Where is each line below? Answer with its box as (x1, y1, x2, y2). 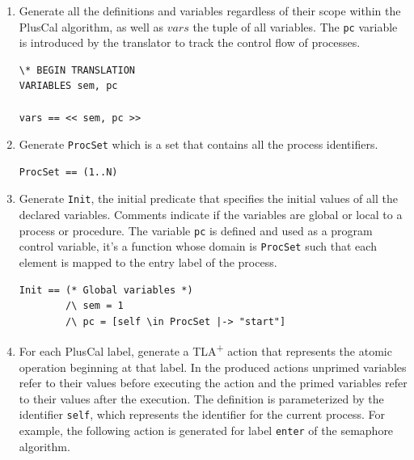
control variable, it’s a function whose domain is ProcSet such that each (19, 238, 377, 255)
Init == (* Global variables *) (19, 284, 193, 296)
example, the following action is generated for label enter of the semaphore (19, 422, 394, 439)
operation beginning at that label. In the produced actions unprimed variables (19, 358, 407, 375)
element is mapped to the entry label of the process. (19, 254, 277, 271)
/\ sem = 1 (65, 300, 124, 312)
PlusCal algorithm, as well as (19, 18, 163, 35)
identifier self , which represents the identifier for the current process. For (19, 406, 386, 423)
